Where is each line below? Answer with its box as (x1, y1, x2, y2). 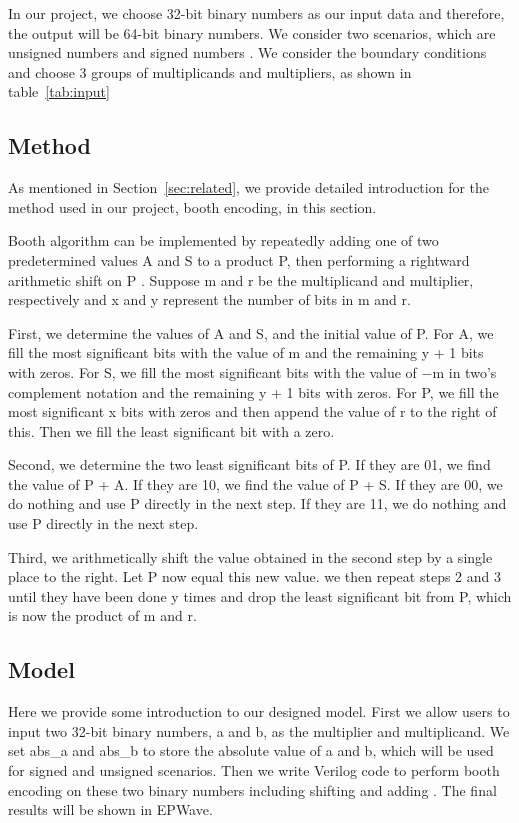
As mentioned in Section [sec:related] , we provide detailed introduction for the (8, 177, 490, 198)
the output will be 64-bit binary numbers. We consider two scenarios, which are (8, 22, 496, 43)
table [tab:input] (8, 81, 110, 102)
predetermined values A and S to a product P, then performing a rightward (8, 249, 470, 270)
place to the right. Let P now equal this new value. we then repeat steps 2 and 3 (8, 566, 501, 587)
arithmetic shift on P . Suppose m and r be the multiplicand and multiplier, (8, 269, 474, 290)
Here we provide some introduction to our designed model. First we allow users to (8, 701, 510, 722)
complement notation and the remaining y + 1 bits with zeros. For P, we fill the (8, 381, 499, 402)
